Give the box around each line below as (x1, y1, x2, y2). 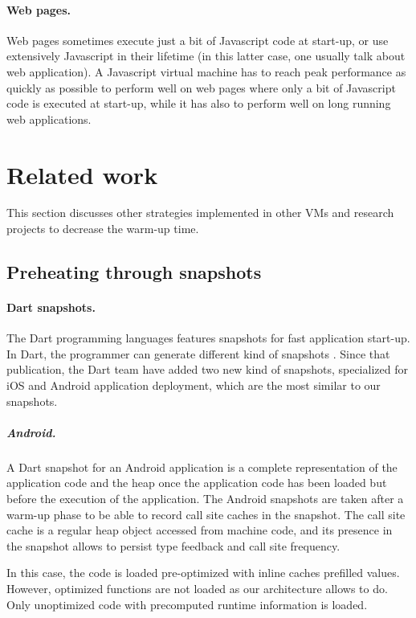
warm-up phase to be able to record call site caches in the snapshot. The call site (6, 505, 406, 522)
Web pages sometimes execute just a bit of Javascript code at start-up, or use (6, 31, 389, 48)
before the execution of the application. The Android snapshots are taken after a (6, 489, 404, 506)
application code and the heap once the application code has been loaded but (6, 474, 387, 491)
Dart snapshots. (6, 299, 96, 316)
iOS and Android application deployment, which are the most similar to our (6, 377, 381, 394)
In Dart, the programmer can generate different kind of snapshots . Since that (6, 345, 390, 362)
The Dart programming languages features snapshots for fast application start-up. (6, 329, 410, 346)
